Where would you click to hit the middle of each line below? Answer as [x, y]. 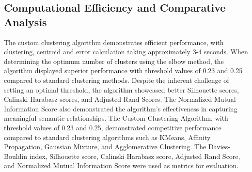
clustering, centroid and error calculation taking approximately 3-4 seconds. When [126, 52]
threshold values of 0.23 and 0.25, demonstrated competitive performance [113, 127]
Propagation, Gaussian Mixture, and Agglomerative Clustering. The [105, 147]
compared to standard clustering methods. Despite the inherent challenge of [117, 80]
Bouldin [16, 156]
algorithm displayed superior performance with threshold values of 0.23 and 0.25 [123, 70]
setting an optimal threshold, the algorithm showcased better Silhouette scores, [121, 89]
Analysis [25, 22]
